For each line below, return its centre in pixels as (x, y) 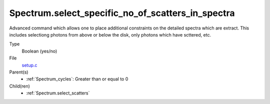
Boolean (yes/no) (39, 51)
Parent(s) (19, 72)
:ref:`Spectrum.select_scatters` (58, 93)
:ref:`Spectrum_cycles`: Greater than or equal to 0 (77, 79)
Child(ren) (19, 86)
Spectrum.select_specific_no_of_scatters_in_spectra (122, 13)
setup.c (29, 65)
